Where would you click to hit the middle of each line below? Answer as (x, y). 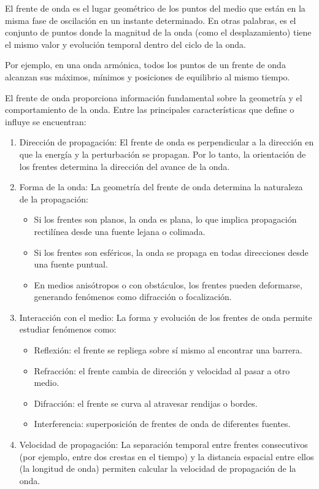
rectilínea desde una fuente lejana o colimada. (120, 231)
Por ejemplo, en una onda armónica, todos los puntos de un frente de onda (145, 65)
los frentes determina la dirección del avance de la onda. (125, 166)
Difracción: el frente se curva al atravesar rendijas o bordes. (146, 403)
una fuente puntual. (71, 264)
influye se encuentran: (46, 121)
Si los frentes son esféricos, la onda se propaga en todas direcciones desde (171, 252)
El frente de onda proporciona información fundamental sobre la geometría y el (154, 97)
